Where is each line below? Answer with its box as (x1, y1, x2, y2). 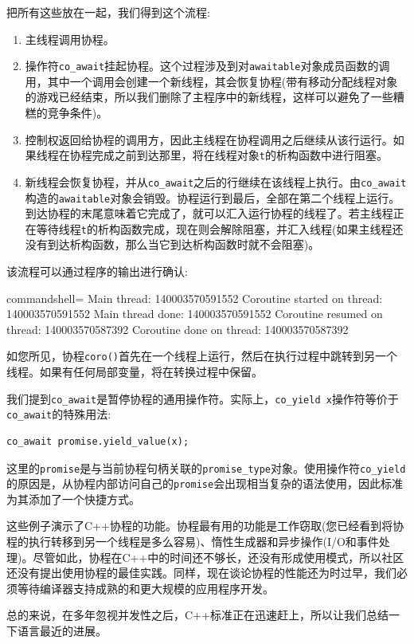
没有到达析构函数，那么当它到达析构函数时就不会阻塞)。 (25, 236, 320, 253)
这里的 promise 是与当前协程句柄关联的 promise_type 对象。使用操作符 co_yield (6, 459, 406, 476)
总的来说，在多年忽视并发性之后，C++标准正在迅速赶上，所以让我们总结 (6, 607, 389, 623)
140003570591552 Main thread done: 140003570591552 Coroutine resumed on (6, 305, 383, 322)
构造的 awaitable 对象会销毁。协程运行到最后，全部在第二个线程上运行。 (25, 189, 400, 206)
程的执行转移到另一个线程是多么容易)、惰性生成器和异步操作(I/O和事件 (6, 533, 379, 550)
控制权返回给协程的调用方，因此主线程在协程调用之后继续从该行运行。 (25, 131, 393, 147)
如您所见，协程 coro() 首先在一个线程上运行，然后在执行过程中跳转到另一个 (6, 348, 397, 364)
